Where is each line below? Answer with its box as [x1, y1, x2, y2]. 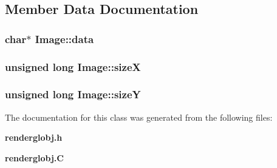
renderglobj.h [5, 131, 63, 144]
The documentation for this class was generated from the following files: [5, 110, 273, 123]
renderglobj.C [5, 151, 64, 164]
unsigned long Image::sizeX [5, 59, 141, 74]
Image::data [35, 31, 94, 46]
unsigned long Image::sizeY [5, 87, 141, 102]
